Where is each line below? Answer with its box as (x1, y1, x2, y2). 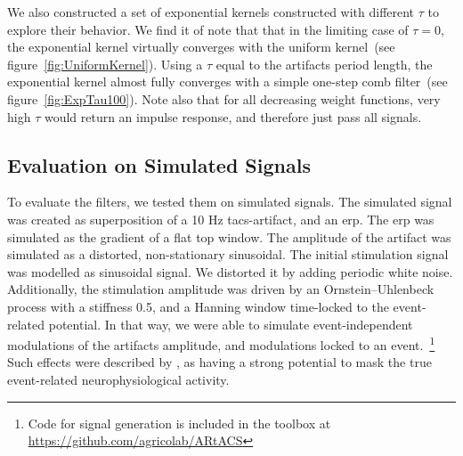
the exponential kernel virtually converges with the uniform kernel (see (7, 37, 395, 56)
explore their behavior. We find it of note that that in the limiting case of (7, 20, 409, 38)
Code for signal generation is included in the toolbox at (28, 413, 331, 432)
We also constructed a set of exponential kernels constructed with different (7, 3, 415, 20)
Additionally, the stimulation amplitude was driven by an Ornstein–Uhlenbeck (7, 280, 435, 298)
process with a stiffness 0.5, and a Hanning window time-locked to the (7, 297, 389, 315)
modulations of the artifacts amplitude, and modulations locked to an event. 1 (7, 333, 435, 354)
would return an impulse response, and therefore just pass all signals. (44, 107, 422, 126)
